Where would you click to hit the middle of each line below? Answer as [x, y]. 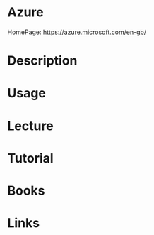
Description [42, 61]
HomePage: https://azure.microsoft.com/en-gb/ [77, 32]
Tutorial [31, 158]
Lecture [31, 126]
